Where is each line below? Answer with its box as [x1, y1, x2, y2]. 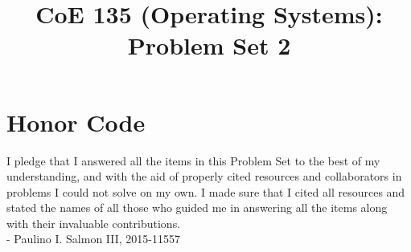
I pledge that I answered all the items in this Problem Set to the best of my [6, 152, 380, 169]
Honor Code [6, 105, 146, 138]
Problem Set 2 [127, 29, 291, 62]
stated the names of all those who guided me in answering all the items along [6, 199, 388, 216]
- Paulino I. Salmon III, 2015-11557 [6, 230, 181, 247]
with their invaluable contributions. [6, 214, 181, 231]
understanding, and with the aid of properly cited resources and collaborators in [6, 168, 402, 185]
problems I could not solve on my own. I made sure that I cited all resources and [6, 183, 405, 200]
